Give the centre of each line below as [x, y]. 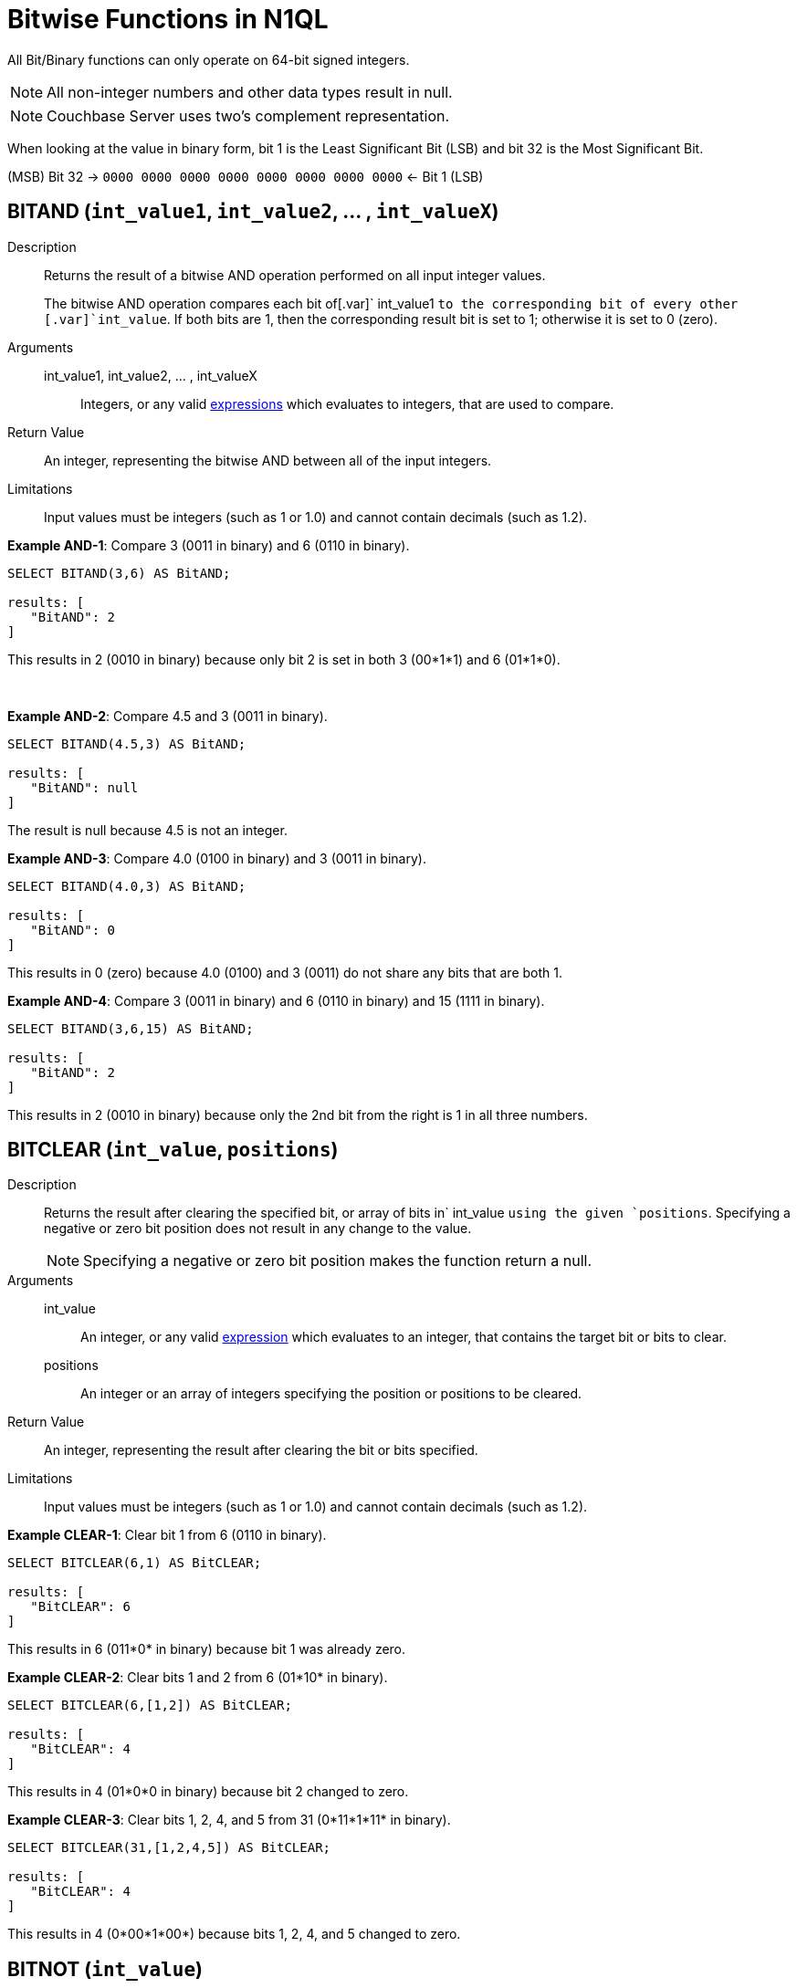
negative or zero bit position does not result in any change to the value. [258, 1229]
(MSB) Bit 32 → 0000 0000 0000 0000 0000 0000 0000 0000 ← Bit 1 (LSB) [246, 176]
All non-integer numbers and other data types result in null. [250, 92]
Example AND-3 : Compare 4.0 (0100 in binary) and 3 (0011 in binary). [217, 858]
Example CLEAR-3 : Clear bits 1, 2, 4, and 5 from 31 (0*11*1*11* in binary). [229, 1820]
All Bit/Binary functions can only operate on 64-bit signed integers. [209, 59]
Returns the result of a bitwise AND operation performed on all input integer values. [295, 275]
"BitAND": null [84, 787]
